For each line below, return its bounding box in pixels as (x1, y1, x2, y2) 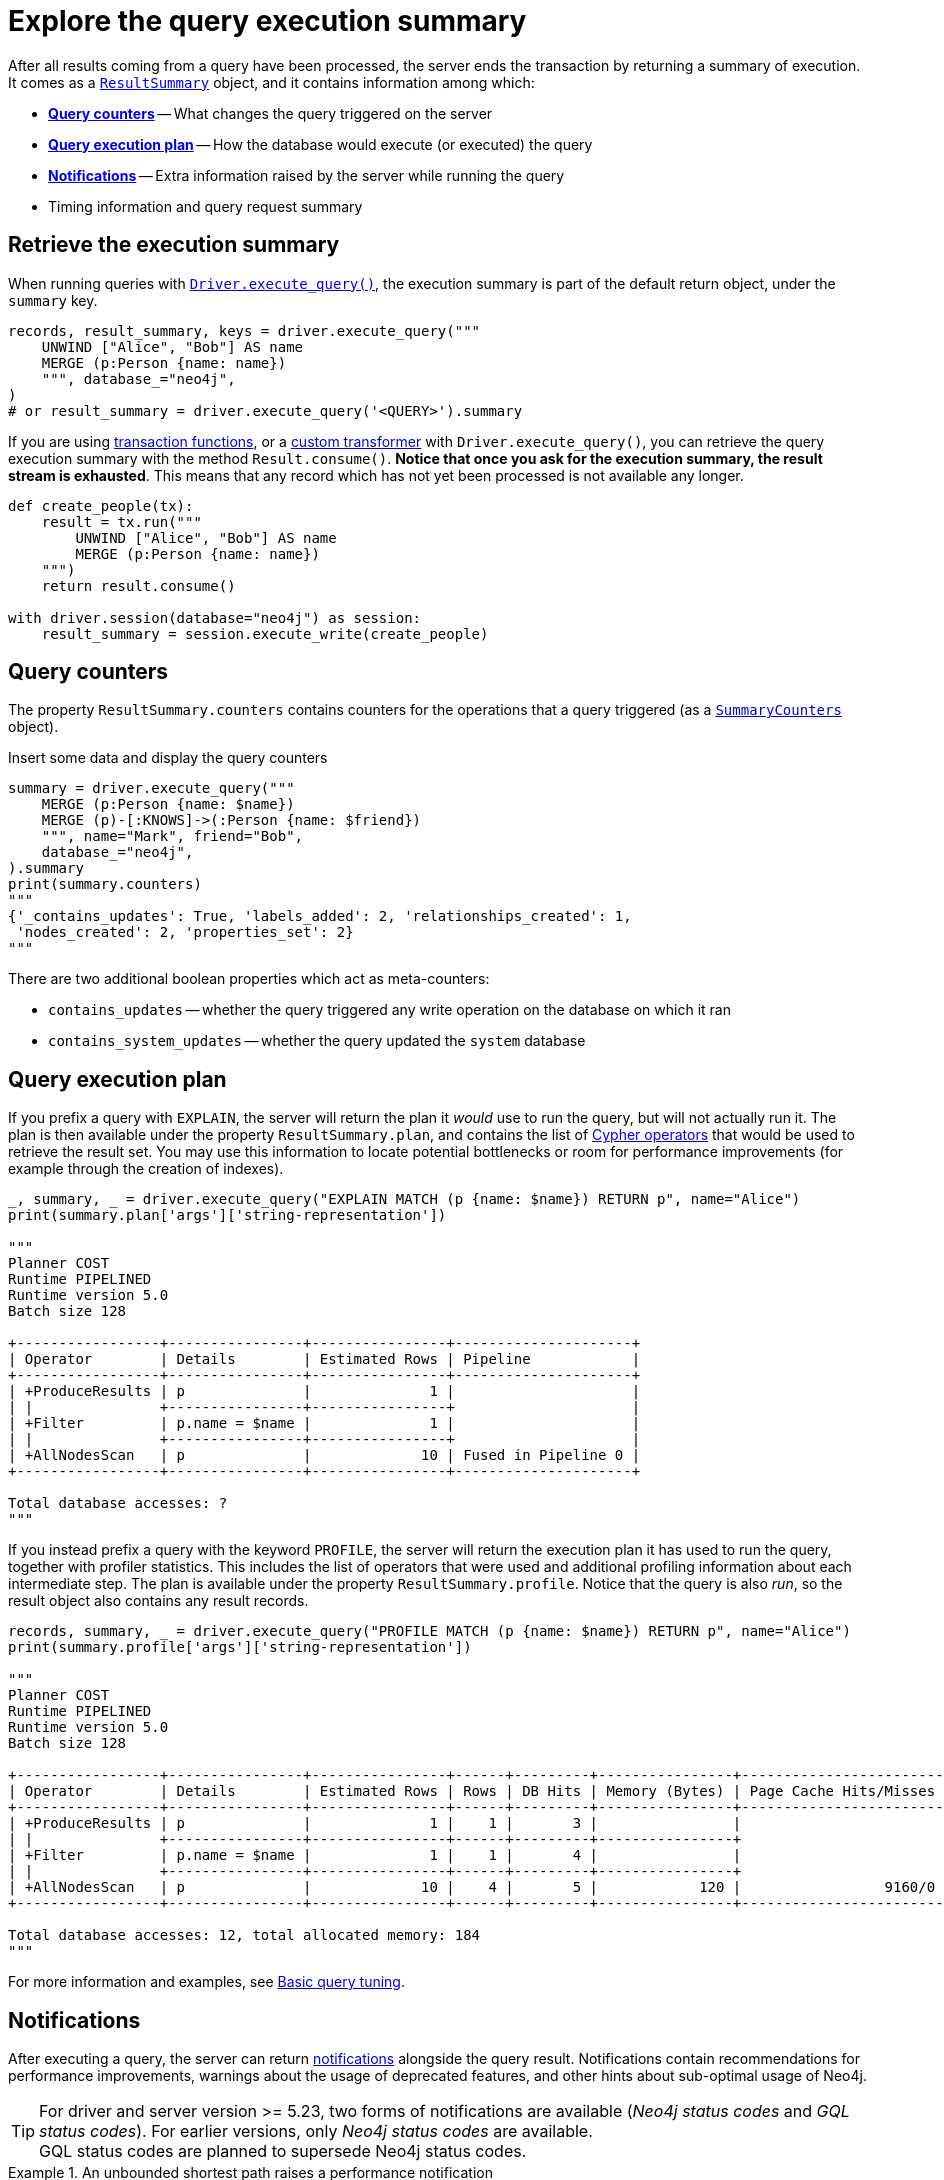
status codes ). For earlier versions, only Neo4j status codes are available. (39, 2121, 593, 2142)
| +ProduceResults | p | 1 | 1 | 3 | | (8, 1815, 742, 1832)
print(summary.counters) (8, 876, 202, 893)
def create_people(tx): (8, 497, 194, 514)
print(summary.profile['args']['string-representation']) (8, 1639, 472, 1656)
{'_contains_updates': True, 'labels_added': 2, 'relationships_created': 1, (8, 908, 632, 925)
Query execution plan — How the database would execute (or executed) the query (48, 135, 593, 153)
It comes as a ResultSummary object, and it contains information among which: (8, 73, 535, 91)
